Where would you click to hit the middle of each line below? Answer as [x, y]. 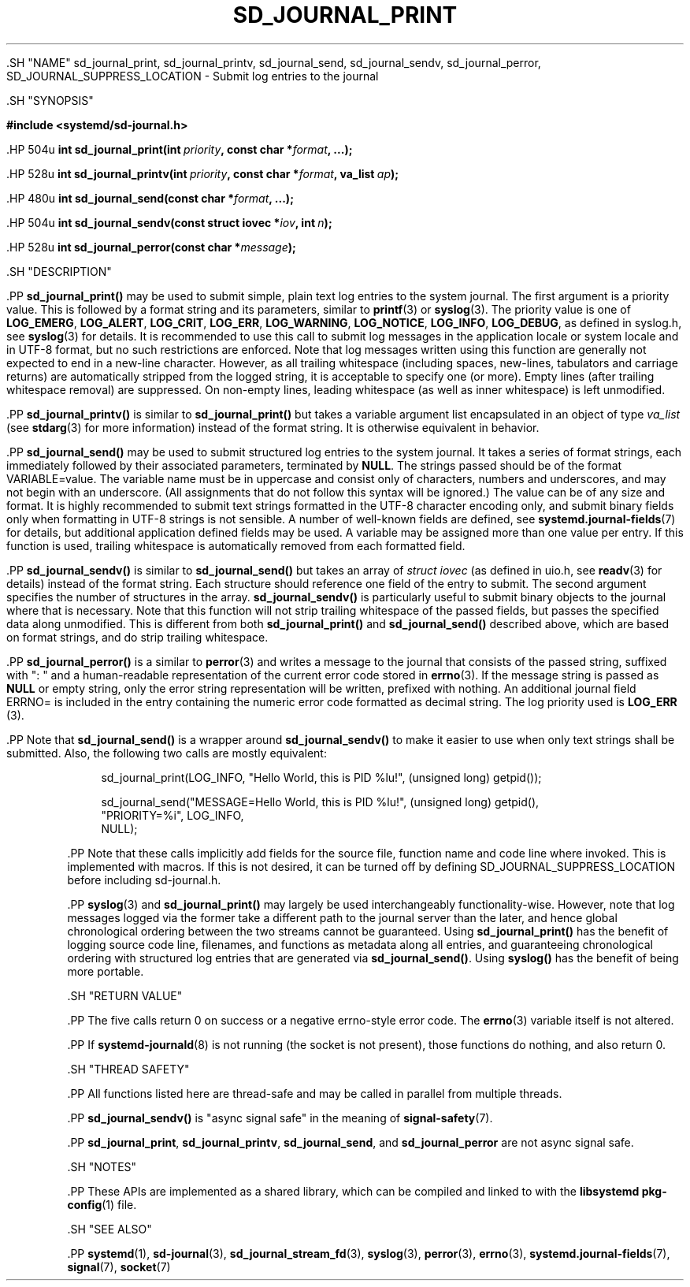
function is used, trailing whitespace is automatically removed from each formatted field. [236, 545]
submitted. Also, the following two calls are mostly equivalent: [167, 753]
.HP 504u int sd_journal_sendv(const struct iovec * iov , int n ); [169, 222]
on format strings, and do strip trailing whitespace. [137, 637]
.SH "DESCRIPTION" [59, 271]
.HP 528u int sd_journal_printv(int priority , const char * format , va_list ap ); [203, 173]
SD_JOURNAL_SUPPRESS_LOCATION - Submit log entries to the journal [193, 76]
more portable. [106, 971]
